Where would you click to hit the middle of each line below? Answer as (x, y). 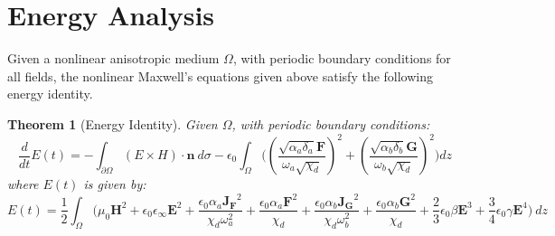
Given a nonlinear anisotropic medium (113, 58)
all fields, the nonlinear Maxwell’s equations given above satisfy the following (221, 76)
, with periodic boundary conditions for (342, 58)
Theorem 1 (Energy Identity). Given (113, 123)
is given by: (115, 184)
